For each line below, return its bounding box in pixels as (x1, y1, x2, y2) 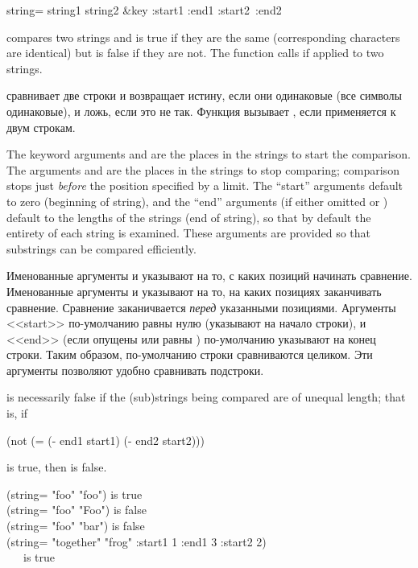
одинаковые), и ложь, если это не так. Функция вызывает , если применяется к (6, 102, 396, 119)
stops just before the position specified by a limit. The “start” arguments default (6, 177, 404, 194)
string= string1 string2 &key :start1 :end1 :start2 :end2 (6, 2, 282, 18)
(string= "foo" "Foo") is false (6, 501, 147, 518)
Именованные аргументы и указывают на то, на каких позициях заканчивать (6, 282, 382, 299)
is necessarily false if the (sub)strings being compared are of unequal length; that (6, 389, 406, 405)
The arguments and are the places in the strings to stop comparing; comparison (6, 161, 399, 178)
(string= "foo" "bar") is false (6, 517, 145, 534)
